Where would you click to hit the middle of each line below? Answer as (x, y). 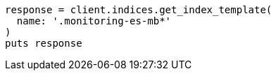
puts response (44, 43)
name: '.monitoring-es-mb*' (94, 21)
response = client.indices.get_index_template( (139, 10)
